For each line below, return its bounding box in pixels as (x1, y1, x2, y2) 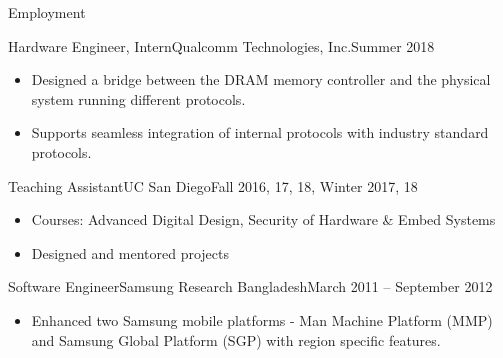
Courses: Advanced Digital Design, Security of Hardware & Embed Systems (31, 209, 496, 230)
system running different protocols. (31, 88, 246, 109)
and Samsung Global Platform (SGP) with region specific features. (31, 329, 441, 350)
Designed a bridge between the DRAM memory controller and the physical (31, 69, 491, 90)
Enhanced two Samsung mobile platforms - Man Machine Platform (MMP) (31, 309, 493, 330)
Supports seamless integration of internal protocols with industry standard (31, 122, 489, 143)
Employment (8, 2, 86, 22)
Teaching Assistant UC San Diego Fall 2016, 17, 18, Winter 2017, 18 (8, 175, 418, 196)
